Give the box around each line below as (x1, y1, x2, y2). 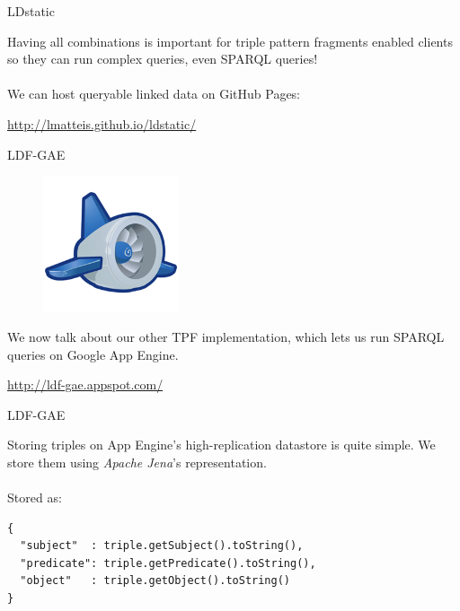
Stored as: (7, 488, 62, 507)
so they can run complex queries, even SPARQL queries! (7, 49, 318, 68)
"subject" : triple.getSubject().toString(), (20, 539, 304, 553)
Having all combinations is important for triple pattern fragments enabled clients (7, 31, 453, 50)
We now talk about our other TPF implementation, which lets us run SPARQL (7, 327, 445, 345)
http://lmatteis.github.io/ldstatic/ (7, 114, 197, 133)
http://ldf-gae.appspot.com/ (7, 375, 164, 394)
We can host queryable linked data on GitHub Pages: (7, 84, 301, 103)
